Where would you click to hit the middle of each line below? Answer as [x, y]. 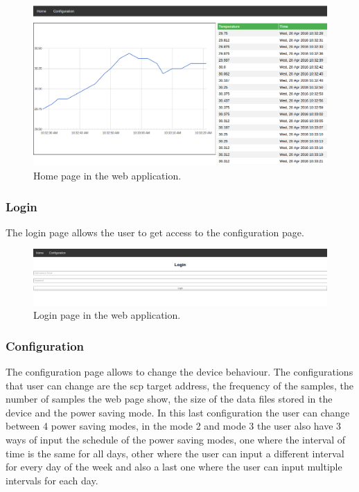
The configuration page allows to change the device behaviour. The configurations [179, 372]
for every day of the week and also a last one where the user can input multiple [174, 467]
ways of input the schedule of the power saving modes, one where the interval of [175, 439]
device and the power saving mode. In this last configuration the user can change [178, 412]
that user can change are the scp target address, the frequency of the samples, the [179, 385]
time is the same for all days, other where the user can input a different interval [175, 453]
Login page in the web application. [107, 315]
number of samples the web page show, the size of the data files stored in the [169, 399]
